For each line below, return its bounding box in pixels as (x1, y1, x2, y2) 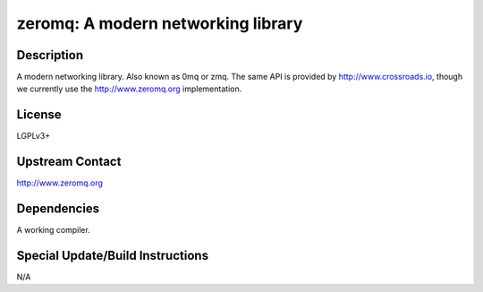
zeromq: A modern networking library (16, 13, 303, 33)
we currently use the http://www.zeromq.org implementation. (16, 83, 242, 94)
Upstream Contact (16, 154, 122, 169)
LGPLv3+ (16, 131, 51, 142)
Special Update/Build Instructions (16, 247, 209, 263)
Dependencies (16, 202, 100, 217)
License (16, 107, 62, 123)
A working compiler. (16, 225, 91, 236)
